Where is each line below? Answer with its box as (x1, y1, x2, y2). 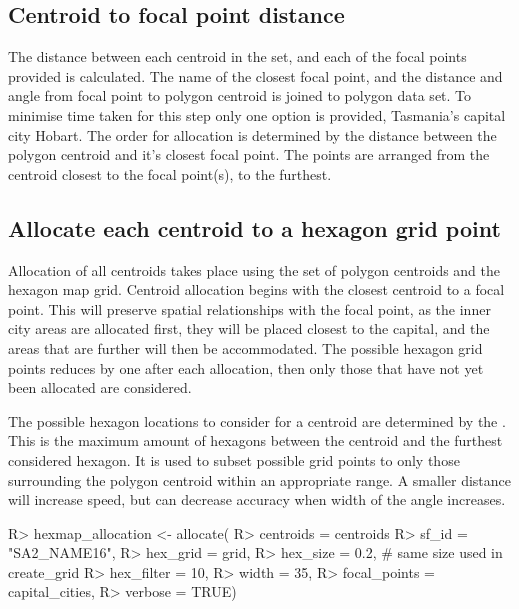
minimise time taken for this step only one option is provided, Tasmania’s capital (8, 104, 506, 125)
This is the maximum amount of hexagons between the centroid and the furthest (8, 430, 503, 451)
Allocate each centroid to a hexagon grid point (8, 212, 501, 243)
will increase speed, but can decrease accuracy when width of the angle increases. (8, 489, 506, 510)
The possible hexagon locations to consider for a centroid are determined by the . (8, 410, 506, 431)
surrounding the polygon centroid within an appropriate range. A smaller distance (8, 469, 512, 490)
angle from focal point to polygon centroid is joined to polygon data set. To (8, 85, 472, 106)
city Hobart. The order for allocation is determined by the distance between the (8, 124, 497, 145)
